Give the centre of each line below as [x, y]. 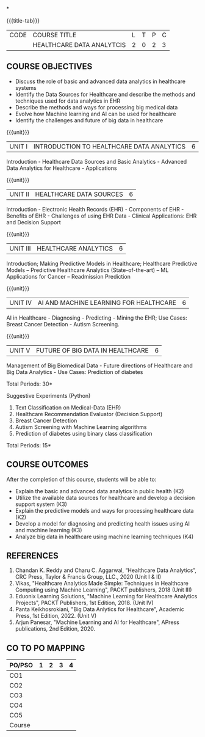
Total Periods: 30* [30, 384]
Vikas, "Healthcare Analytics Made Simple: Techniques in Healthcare [102, 584]
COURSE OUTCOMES [48, 465]
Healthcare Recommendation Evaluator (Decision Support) [89, 414]
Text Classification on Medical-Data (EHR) [68, 407]
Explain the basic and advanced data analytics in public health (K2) [99, 491]
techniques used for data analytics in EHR [68, 101]
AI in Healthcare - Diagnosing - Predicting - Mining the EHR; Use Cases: [97, 318]
